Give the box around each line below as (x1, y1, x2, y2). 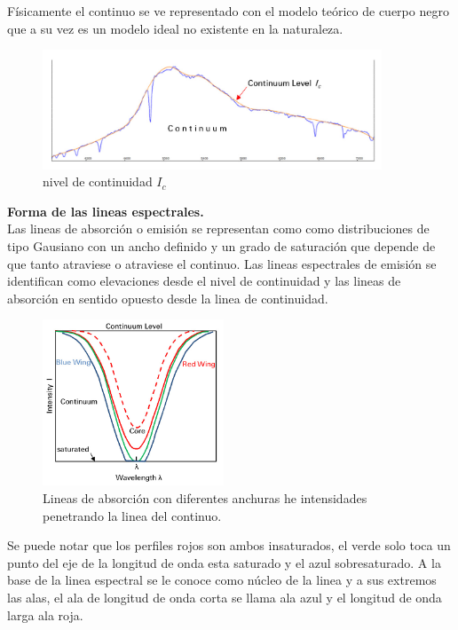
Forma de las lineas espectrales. (7, 201, 204, 220)
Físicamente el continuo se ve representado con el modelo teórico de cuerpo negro (7, 2, 449, 20)
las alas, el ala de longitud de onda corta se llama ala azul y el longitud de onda (7, 587, 442, 606)
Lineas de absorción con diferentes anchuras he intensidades (43, 489, 367, 507)
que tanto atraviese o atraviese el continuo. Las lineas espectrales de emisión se (7, 254, 437, 272)
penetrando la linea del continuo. (43, 506, 222, 524)
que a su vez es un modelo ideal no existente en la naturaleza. (7, 19, 343, 37)
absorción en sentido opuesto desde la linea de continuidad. (7, 288, 328, 307)
